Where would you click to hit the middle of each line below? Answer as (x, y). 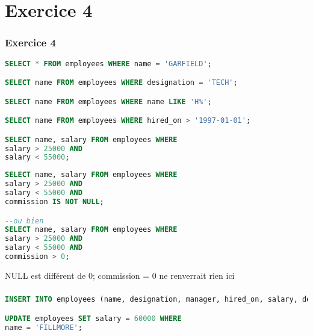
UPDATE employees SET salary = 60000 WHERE (93, 318)
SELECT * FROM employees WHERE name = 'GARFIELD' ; (108, 64)
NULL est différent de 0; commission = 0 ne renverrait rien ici (120, 275)
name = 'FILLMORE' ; (44, 327)
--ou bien (24, 221)
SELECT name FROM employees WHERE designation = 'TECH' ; (121, 83)
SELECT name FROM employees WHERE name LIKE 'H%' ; (108, 101)
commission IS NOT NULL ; (54, 201)
